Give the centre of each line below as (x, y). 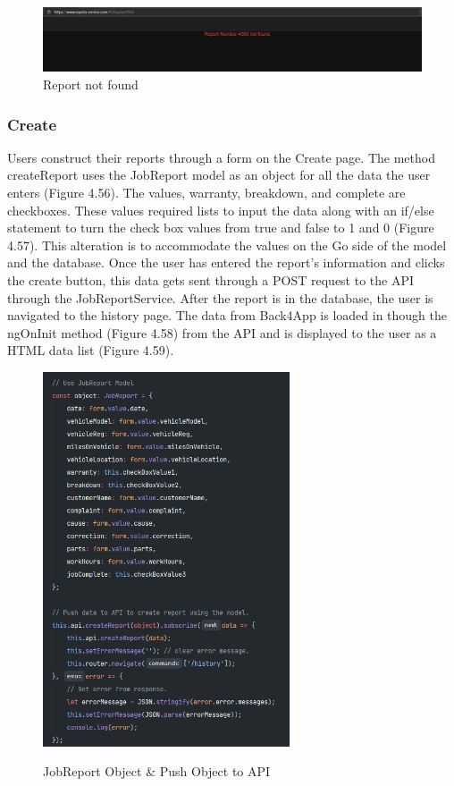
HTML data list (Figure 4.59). (91, 350)
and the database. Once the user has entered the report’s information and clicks (226, 262)
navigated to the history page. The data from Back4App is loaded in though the (227, 315)
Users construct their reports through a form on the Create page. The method (221, 157)
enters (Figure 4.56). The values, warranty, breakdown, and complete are (206, 193)
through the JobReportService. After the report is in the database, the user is (220, 297)
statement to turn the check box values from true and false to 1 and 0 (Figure (221, 228)
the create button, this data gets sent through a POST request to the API (211, 280)
